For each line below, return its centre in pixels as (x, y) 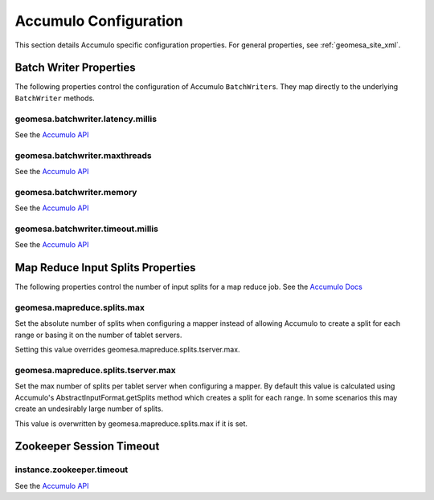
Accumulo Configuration (99, 21)
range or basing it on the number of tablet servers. (98, 335)
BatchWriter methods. (55, 98)
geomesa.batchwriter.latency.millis (86, 119)
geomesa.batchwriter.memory (76, 192)
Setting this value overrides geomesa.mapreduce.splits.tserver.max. (127, 350)
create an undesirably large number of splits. (89, 409)
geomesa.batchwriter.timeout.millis (86, 229)
